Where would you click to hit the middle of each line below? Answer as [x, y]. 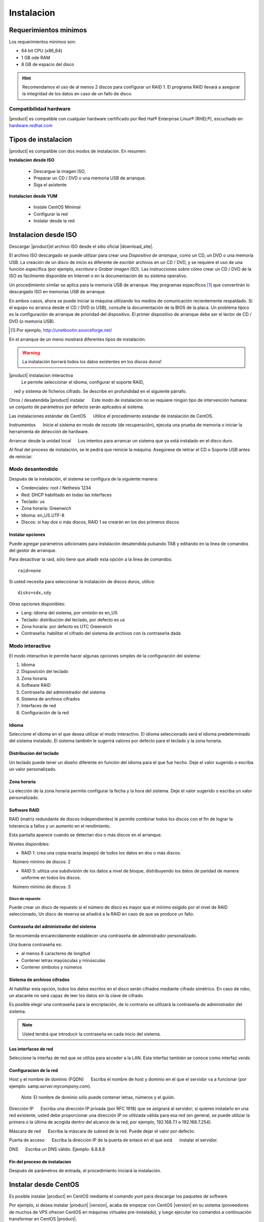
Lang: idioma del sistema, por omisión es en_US [69, 613]
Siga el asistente [50, 185]
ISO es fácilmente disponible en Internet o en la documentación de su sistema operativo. [98, 276]
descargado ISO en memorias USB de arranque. [57, 292]
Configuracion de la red [33, 1070]
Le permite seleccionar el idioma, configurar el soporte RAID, [83, 382]
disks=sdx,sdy [34, 593]
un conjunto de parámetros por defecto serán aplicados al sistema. [77, 407]
